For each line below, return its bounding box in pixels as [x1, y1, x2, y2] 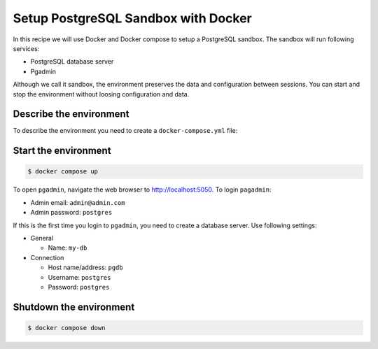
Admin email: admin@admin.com [30, 198, 125, 206]
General [30, 234, 54, 242]
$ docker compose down [27, 324, 106, 332]
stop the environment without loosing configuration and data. [13, 90, 190, 98]
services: [13, 44, 40, 52]
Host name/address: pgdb [48, 263, 123, 272]
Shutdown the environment [13, 301, 135, 313]
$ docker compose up [27, 168, 98, 176]
